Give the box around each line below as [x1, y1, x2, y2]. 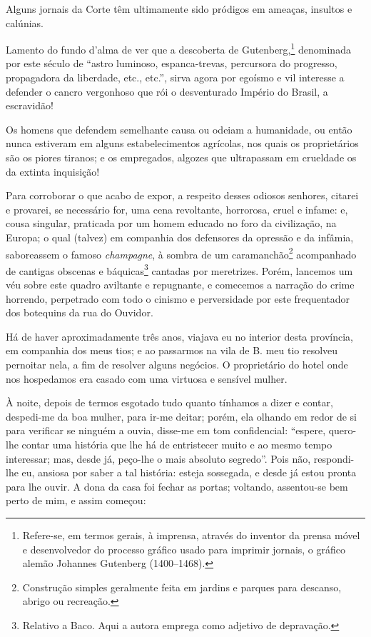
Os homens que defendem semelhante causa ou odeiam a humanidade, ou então [6, 121, 352, 136]
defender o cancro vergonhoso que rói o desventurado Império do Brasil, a [6, 84, 328, 99]
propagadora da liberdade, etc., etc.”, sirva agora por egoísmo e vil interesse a [6, 70, 345, 85]
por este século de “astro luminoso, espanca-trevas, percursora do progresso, [6, 56, 337, 71]
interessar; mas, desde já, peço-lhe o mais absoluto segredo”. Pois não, [6, 451, 311, 466]
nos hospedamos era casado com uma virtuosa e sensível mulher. [6, 371, 288, 386]
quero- [328, 423, 357, 438]
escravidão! [6, 98, 54, 113]
